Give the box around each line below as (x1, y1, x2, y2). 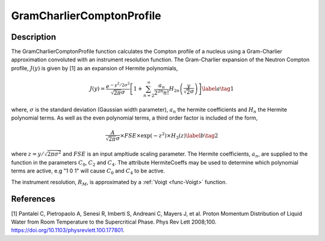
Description (11, 32, 57, 42)
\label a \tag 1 (202, 85, 234, 92)
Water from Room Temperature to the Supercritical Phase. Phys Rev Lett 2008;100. (11, 218, 217, 225)
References (11, 194, 55, 204)
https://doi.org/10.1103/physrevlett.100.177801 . (11, 227, 125, 234)
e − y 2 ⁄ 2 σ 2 (105, 81, 130, 90)
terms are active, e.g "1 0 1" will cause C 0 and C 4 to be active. (11, 167, 166, 175)
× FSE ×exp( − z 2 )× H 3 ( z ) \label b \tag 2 (119, 131, 218, 141)
